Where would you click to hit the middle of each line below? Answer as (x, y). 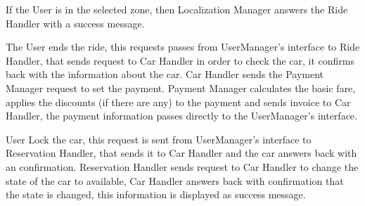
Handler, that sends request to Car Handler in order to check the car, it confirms (180, 60)
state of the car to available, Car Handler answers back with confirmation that (175, 180)
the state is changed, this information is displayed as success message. (156, 194)
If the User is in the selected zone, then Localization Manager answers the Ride (177, 9)
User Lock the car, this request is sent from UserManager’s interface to (159, 139)
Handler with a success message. (75, 23)
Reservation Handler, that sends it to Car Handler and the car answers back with (181, 153)
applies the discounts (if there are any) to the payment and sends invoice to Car (178, 102)
